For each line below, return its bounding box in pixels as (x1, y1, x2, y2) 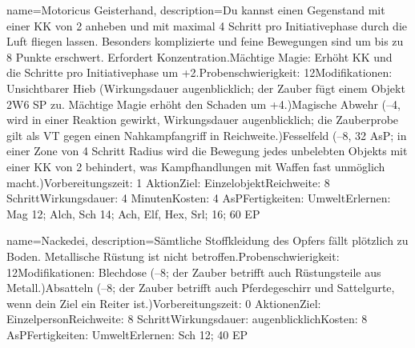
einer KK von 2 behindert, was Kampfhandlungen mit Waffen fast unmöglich (6, 158, 385, 174)
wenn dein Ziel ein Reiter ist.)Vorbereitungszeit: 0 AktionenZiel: (6, 294, 321, 311)
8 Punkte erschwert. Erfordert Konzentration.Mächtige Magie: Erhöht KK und (6, 48, 393, 65)
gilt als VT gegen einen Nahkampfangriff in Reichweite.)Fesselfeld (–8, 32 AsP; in (6, 126, 407, 143)
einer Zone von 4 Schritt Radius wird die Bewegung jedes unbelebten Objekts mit (6, 142, 408, 159)
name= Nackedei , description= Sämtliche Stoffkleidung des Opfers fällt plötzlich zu (6, 232, 409, 249)
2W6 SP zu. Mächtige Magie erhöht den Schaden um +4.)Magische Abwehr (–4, (6, 95, 401, 112)
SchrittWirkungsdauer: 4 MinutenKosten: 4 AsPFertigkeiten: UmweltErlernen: (6, 190, 391, 206)
